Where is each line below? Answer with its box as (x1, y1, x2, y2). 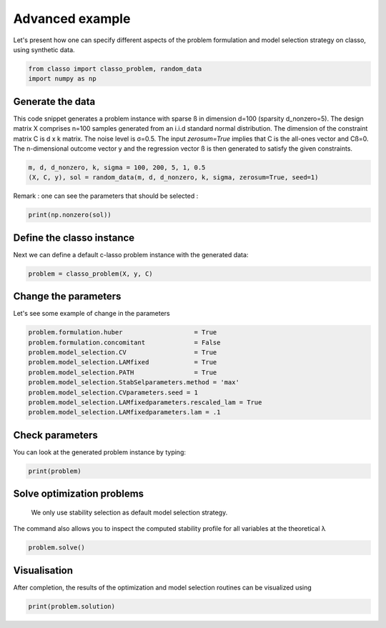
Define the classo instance (13, 231, 135, 244)
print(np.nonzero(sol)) (28, 211, 112, 219)
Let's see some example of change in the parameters (13, 309, 171, 318)
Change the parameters (13, 290, 122, 303)
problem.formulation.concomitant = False (28, 338, 221, 347)
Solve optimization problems (13, 488, 144, 500)
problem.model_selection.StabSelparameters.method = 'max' (28, 379, 239, 387)
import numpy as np (28, 75, 96, 83)
